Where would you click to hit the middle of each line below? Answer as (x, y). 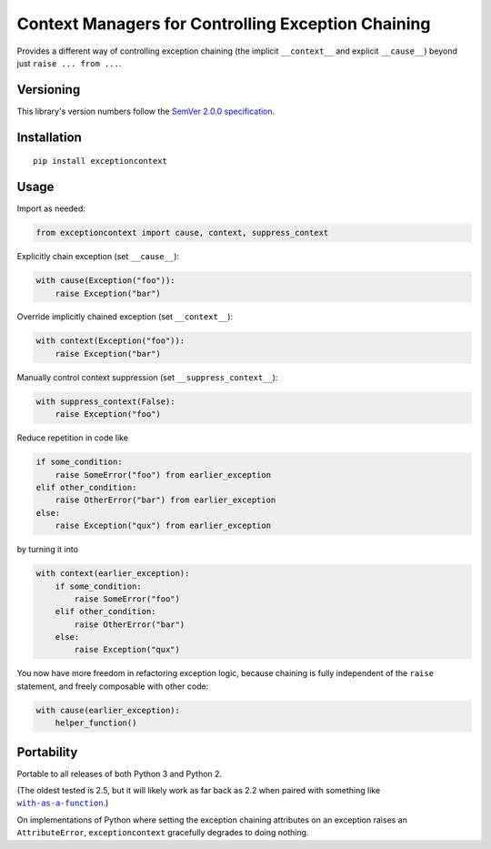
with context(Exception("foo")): (110, 341)
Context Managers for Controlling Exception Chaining (224, 24)
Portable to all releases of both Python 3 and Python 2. (120, 773)
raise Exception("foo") (108, 414)
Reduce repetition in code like (73, 438)
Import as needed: (51, 208)
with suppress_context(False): (106, 401)
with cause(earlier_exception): (108, 710)
